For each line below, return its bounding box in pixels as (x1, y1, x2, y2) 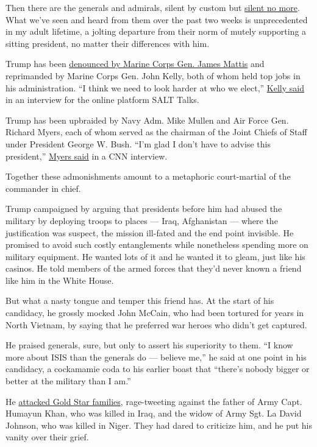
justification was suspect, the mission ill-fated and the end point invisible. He (5, 226, 294, 239)
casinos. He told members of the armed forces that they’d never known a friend (5, 262, 302, 275)
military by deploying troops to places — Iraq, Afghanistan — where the (5, 214, 278, 227)
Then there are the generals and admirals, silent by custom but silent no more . (5, 1, 300, 13)
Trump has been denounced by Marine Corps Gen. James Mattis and (5, 57, 265, 70)
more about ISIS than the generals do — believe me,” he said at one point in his (5, 350, 307, 363)
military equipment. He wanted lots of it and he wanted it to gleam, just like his (5, 250, 305, 262)
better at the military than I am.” (5, 375, 131, 387)
